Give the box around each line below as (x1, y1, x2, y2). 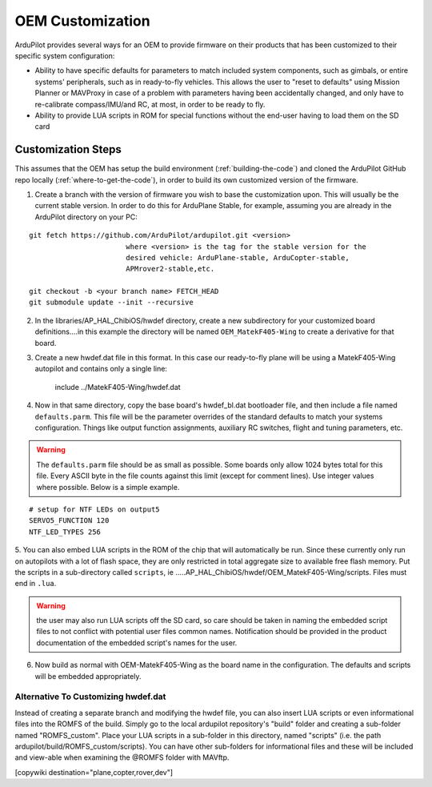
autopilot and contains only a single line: (34, 364, 168, 374)
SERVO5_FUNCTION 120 (29, 516, 110, 525)
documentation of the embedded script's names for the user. (36, 637, 238, 648)
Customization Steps (14, 143, 122, 156)
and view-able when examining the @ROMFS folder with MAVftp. (14, 753, 230, 762)
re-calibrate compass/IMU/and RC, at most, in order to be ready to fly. (34, 99, 266, 109)
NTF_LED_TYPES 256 (29, 527, 102, 536)
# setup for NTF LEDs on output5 (29, 504, 160, 514)
